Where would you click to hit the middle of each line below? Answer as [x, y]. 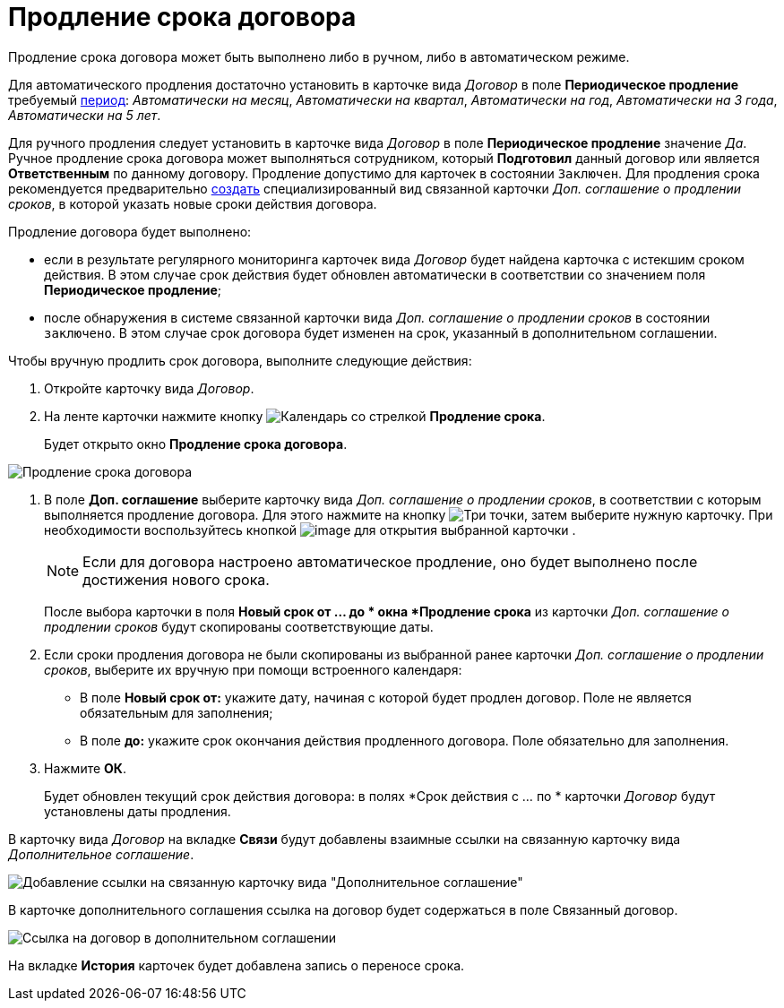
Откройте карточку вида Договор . [149, 388]
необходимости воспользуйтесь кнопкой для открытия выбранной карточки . [310, 530]
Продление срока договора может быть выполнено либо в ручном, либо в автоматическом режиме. [319, 56]
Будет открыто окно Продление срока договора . [196, 444]
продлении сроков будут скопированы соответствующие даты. [239, 626]
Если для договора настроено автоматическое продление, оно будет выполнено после [390, 561]
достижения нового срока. [176, 579]
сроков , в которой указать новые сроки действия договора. [193, 203]
